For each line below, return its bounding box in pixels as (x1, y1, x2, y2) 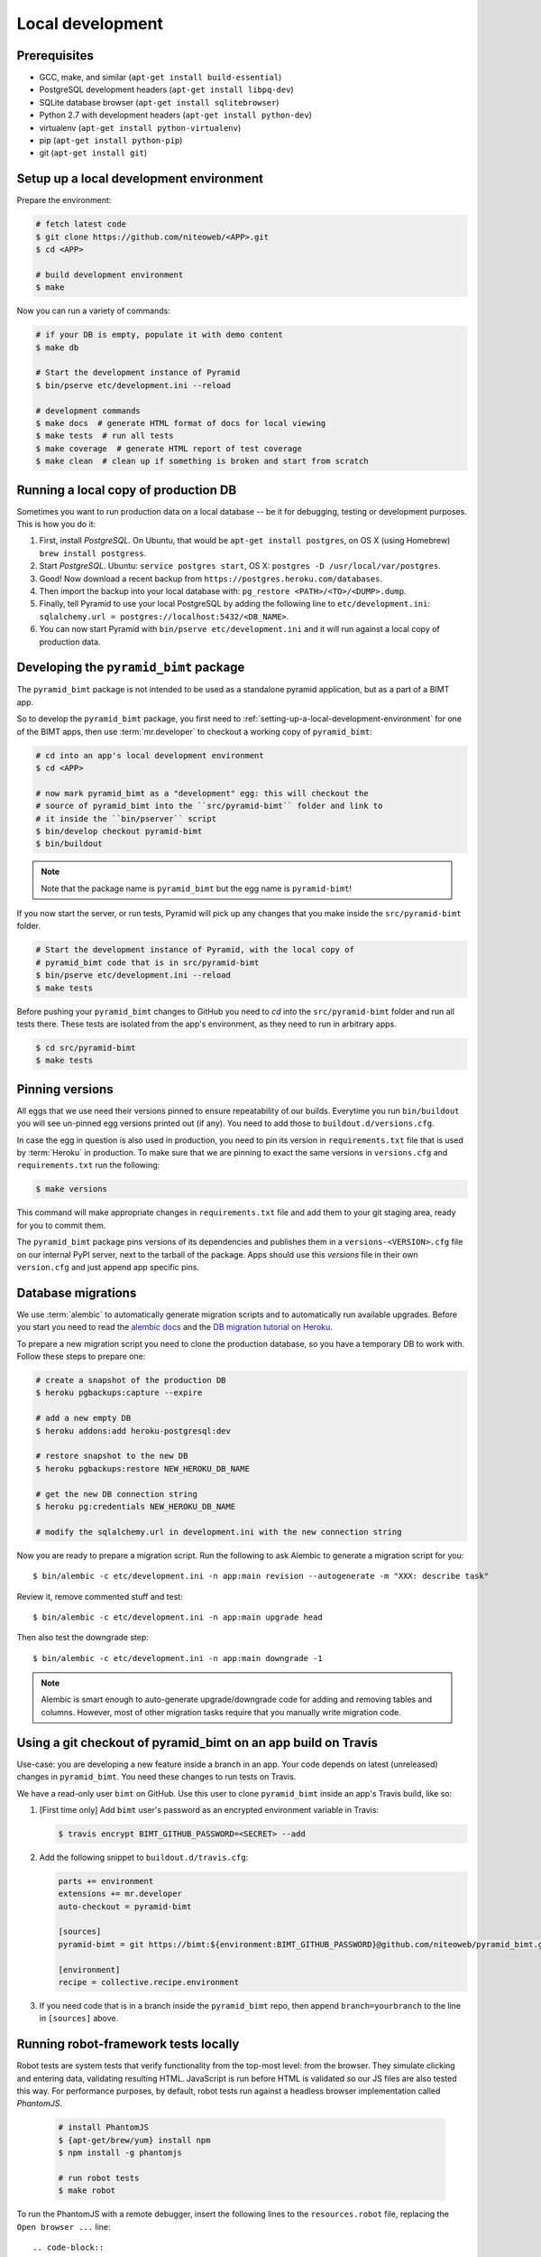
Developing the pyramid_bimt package (16, 660, 245, 675)
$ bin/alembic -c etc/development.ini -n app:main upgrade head (32, 1611, 324, 1622)
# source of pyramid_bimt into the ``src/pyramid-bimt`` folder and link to (35, 801, 383, 812)
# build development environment (35, 269, 184, 280)
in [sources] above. (39, 2013, 119, 2024)
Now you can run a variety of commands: (16, 305, 170, 316)
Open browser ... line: (16, 2221, 112, 2232)
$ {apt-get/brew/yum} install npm (58, 2135, 211, 2145)
